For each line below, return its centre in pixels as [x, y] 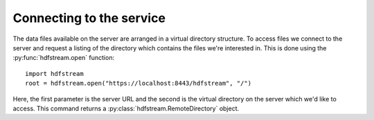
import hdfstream [54, 73]
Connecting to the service [89, 18]
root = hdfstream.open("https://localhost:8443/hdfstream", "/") [139, 83]
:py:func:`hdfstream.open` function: [63, 58]
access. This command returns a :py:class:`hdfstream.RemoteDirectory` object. [126, 108]
